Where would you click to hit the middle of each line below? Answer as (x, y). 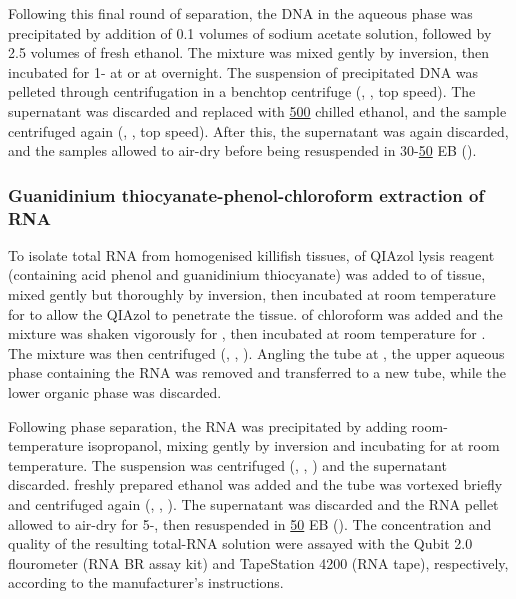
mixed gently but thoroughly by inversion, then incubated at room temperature (252, 294)
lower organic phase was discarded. (115, 392)
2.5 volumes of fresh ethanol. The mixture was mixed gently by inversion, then (249, 52)
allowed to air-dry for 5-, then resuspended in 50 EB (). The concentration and (250, 523)
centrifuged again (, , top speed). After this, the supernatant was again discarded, (258, 130)
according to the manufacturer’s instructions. (146, 582)
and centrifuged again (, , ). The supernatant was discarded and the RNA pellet (253, 504)
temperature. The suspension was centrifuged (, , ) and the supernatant (227, 464)
